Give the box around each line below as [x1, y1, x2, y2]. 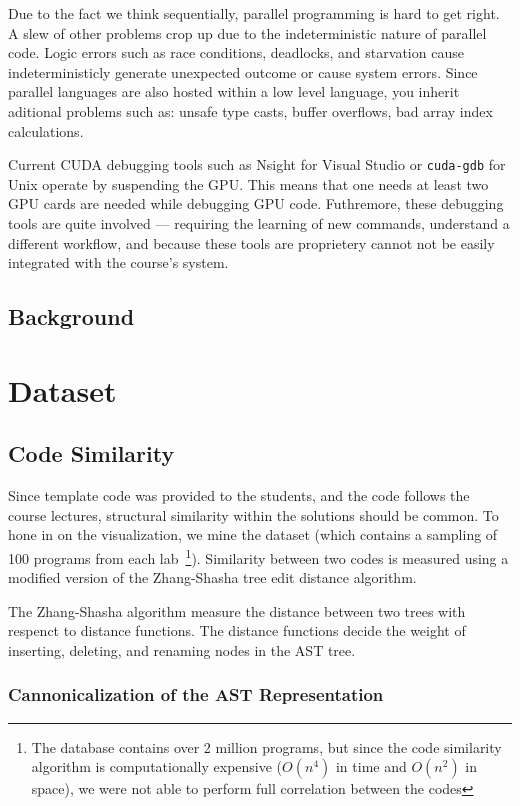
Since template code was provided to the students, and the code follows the [8, 485, 470, 506]
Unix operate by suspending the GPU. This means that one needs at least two [8, 173, 489, 194]
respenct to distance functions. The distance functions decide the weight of [8, 620, 466, 641]
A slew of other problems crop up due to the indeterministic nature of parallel [8, 22, 487, 43]
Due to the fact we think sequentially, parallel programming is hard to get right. [8, 3, 500, 23]
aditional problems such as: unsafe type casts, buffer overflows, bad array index [8, 100, 493, 121]
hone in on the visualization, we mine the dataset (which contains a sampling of [8, 524, 498, 545]
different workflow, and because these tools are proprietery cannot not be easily [8, 232, 495, 253]
